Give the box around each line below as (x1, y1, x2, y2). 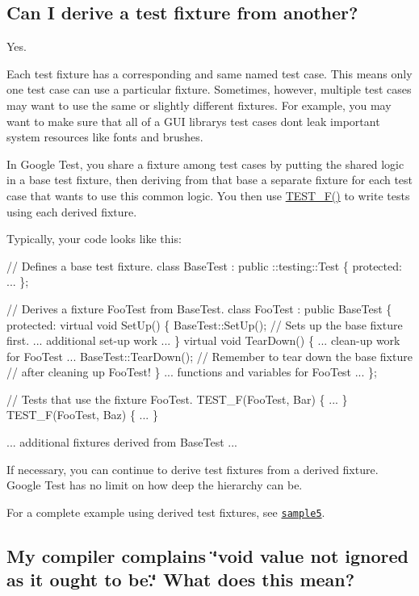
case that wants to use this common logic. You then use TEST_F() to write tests (6, 187, 410, 204)
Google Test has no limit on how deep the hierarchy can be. (6, 476, 303, 493)
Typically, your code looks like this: (6, 230, 182, 247)
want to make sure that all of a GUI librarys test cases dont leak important (6, 112, 380, 129)
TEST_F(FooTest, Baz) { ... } (6, 406, 158, 423)
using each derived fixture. (6, 203, 137, 220)
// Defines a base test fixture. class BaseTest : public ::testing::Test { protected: (6, 257, 402, 274)
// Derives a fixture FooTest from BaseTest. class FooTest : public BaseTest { (6, 300, 392, 317)
